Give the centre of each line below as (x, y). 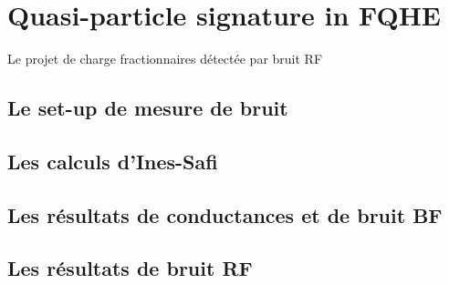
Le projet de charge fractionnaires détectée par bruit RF (165, 59)
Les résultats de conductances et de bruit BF (225, 214)
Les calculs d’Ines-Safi (113, 161)
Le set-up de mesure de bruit (148, 108)
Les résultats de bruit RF (130, 268)
